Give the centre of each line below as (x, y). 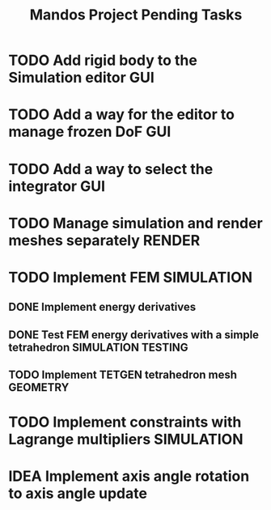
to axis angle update (78, 493)
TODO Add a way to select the (111, 169)
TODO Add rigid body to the (103, 60)
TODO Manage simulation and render (135, 223)
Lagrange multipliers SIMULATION (126, 440)
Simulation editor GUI (82, 78)
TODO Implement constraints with (125, 422)
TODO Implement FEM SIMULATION (131, 277)
